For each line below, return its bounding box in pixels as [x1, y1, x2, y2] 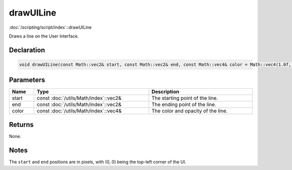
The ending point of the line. [151, 101, 217, 108]
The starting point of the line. [151, 95, 219, 102]
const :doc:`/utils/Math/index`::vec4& [36, 108, 122, 114]
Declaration [9, 46, 45, 54]
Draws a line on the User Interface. [9, 33, 79, 39]
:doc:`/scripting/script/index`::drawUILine [9, 24, 92, 30]
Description [151, 88, 180, 95]
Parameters [9, 76, 45, 84]
